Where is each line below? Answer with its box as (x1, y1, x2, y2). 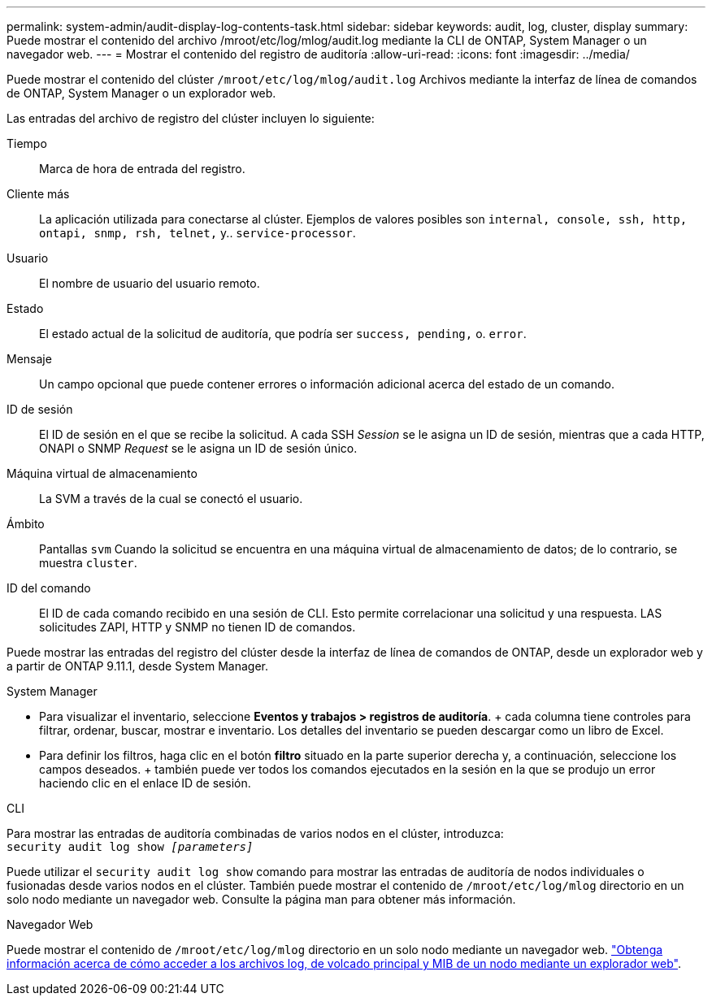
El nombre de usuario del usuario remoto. (39, 276, 260, 290)
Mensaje (7, 352, 52, 366)
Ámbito (7, 517, 45, 531)
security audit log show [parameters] (7, 840, 254, 853)
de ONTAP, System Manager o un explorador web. (7, 86, 276, 100)
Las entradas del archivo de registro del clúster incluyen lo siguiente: (7, 111, 375, 125)
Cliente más (7, 187, 70, 201)
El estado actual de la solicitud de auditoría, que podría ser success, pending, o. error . (39, 327, 527, 341)
